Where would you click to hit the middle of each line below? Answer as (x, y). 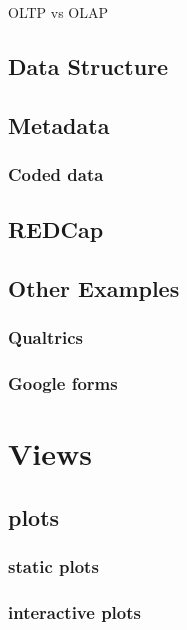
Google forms (63, 383)
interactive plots (74, 612)
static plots (53, 566)
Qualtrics (46, 337)
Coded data (56, 174)
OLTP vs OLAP (58, 12)
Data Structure (88, 65)
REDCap (56, 229)
